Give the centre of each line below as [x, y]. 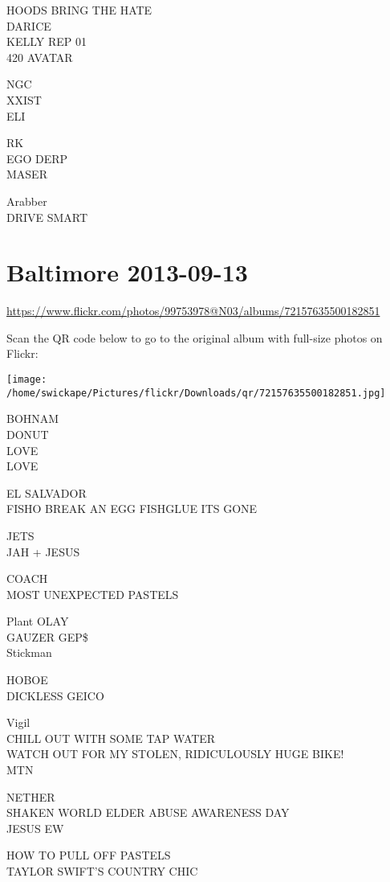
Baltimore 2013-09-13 [127, 272]
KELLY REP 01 [47, 41]
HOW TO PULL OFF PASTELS [89, 855]
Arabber [27, 201]
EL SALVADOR [47, 492]
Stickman [29, 652]
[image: [27, 380]
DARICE [29, 25]
